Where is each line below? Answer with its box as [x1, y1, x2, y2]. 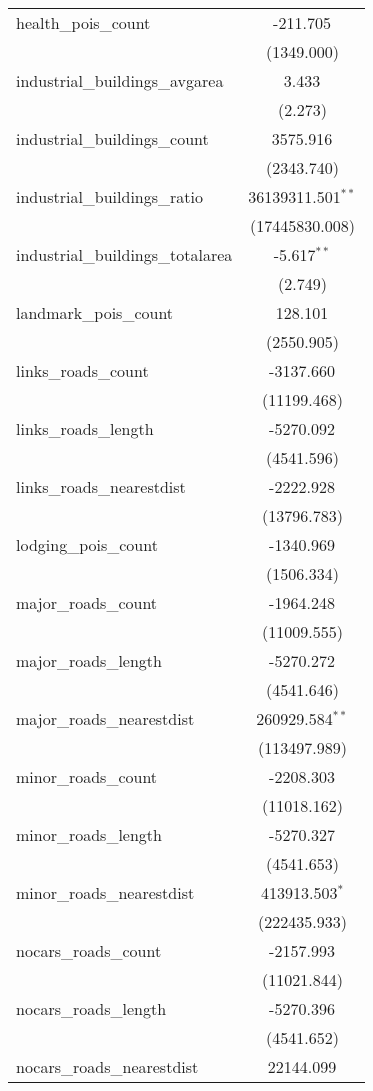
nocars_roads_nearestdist [16, 1055, 199, 1078]
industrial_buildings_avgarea [16, 69, 224, 92]
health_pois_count [16, 11, 151, 34]
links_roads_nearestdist [16, 475, 186, 498]
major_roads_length [16, 649, 162, 672]
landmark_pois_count [16, 301, 174, 324]
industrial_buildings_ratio [16, 185, 204, 208]
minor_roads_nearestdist [16, 881, 195, 904]
